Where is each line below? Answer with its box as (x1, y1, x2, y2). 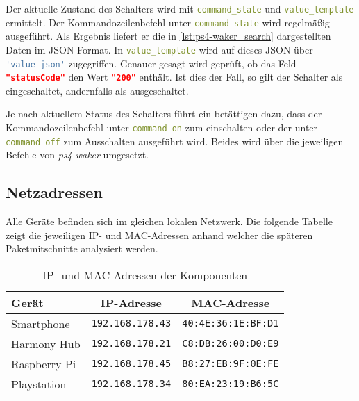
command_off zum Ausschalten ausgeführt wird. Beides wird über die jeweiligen (6, 133, 344, 148)
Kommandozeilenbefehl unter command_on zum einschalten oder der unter (6, 120, 318, 135)
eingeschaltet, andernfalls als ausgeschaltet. (6, 83, 189, 97)
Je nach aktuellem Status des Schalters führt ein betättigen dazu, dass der (6, 106, 322, 121)
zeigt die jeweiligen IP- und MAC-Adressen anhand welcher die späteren (6, 227, 313, 242)
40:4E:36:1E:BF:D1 (182, 318, 279, 329)
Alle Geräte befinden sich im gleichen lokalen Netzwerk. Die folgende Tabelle (6, 214, 333, 229)
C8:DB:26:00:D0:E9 (182, 338, 279, 350)
